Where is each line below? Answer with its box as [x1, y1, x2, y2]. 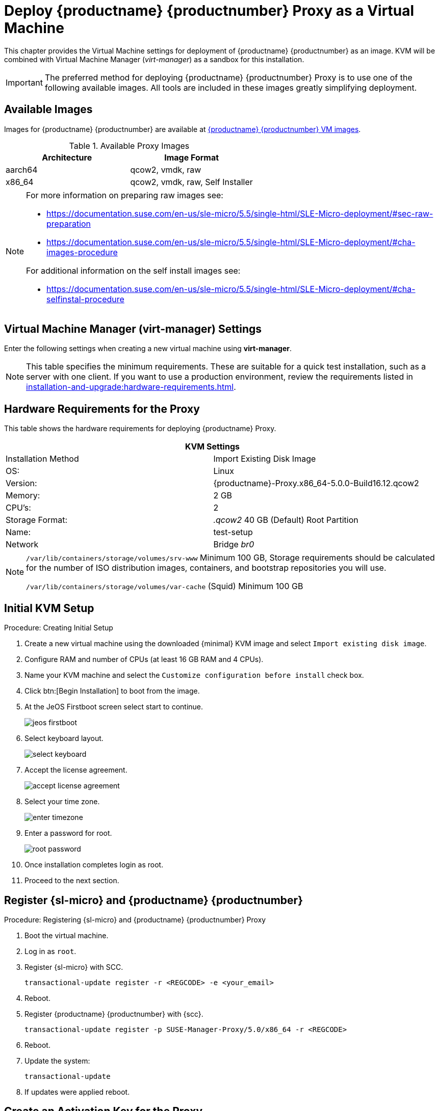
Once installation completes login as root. [24, 860, 164, 869]
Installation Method [6, 454, 79, 464]
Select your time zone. [24, 797, 100, 806]
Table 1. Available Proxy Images [69, 140, 190, 151]
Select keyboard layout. [24, 734, 104, 743]
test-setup [213, 527, 253, 538]
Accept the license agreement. [24, 765, 127, 775]
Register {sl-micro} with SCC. [24, 962, 123, 971]
